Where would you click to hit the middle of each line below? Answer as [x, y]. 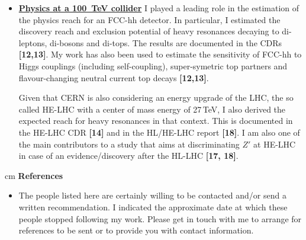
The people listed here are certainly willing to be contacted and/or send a [152, 195]
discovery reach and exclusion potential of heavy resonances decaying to [149, 31]
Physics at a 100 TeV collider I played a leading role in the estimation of [159, 8]
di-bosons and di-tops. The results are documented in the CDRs [166, 42]
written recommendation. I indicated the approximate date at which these [153, 207]
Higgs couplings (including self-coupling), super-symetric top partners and [153, 65]
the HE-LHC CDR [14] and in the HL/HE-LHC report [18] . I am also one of [159, 132]
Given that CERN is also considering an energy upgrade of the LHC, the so [156, 97]
